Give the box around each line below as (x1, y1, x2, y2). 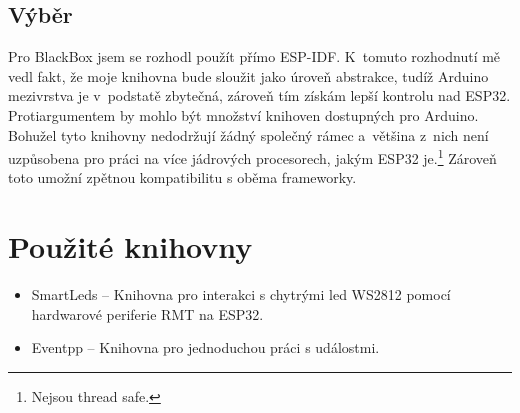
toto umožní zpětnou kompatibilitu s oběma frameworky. (8, 167, 357, 188)
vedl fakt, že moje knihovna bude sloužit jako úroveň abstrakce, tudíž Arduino (8, 65, 489, 86)
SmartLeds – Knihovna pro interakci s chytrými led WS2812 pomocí (31, 284, 451, 305)
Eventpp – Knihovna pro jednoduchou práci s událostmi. (31, 337, 380, 358)
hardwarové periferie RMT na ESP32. (31, 303, 264, 324)
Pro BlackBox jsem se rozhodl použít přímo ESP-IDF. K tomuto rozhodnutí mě (8, 46, 501, 67)
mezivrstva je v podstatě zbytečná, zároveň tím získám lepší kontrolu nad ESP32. (8, 85, 511, 106)
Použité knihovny (8, 226, 253, 267)
